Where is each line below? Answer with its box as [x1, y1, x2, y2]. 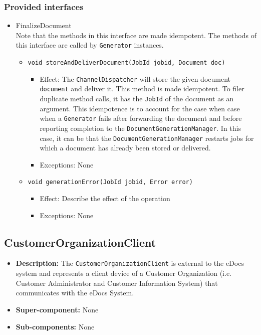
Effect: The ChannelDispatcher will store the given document [40, 73, 230, 84]
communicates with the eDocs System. [16, 287, 134, 298]
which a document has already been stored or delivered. [40, 142, 211, 153]
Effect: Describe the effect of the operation [40, 193, 170, 204]
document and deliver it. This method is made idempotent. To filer [40, 83, 244, 94]
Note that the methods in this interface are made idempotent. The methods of [16, 30, 256, 40]
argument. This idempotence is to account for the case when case [40, 103, 240, 113]
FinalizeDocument [16, 20, 72, 31]
